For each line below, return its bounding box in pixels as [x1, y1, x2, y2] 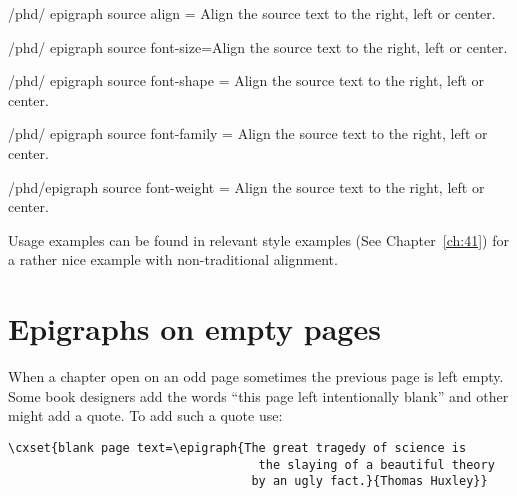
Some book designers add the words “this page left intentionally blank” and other [8, 385, 509, 406]
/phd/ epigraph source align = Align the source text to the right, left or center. [8, 3, 496, 23]
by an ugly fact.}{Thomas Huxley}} [251, 474, 488, 489]
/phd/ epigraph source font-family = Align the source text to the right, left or [8, 123, 488, 144]
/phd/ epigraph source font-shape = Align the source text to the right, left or [8, 70, 485, 91]
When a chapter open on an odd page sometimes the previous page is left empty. [8, 366, 504, 387]
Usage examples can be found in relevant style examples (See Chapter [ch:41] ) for [8, 229, 509, 250]
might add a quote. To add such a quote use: [8, 405, 283, 426]
